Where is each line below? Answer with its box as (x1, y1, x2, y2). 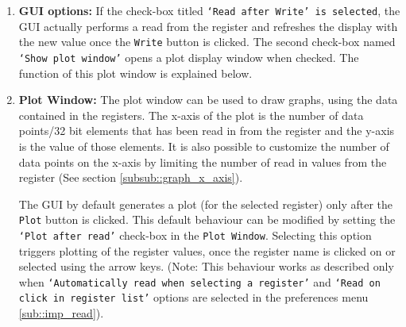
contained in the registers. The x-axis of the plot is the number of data (18, 106, 364, 123)
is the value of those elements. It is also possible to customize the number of (18, 137, 389, 154)
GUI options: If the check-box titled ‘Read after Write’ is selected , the (18, 2, 400, 18)
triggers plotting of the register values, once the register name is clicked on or (18, 242, 396, 259)
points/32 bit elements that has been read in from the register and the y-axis (18, 122, 395, 139)
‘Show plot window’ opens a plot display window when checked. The (18, 48, 359, 65)
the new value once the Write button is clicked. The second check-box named (18, 33, 396, 50)
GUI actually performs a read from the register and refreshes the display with (18, 17, 398, 34)
